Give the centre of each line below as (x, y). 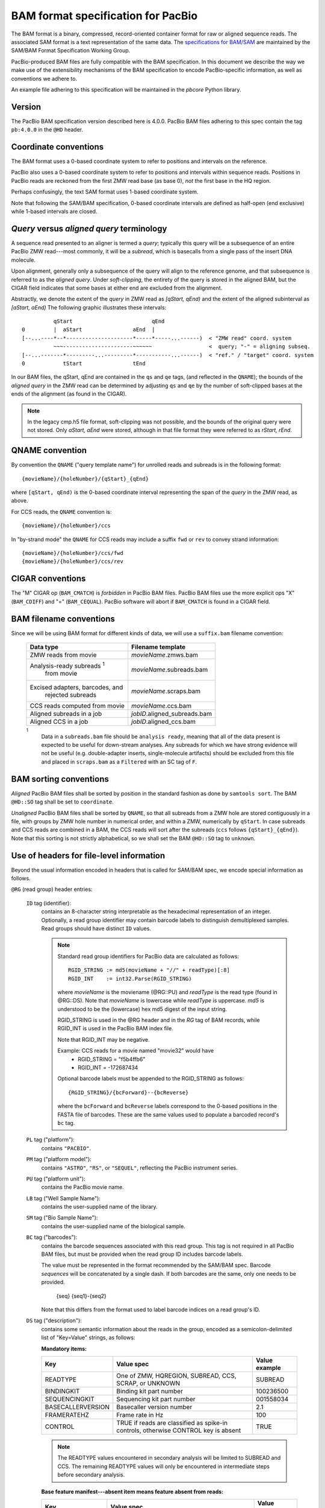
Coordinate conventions (57, 147)
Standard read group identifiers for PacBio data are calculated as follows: (148, 956)
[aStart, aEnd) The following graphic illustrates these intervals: (89, 307)
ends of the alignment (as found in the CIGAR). (69, 394)
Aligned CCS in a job (59, 722)
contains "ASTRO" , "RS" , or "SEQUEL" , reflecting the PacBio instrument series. (139, 1168)
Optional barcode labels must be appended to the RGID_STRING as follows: (150, 1079)
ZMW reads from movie (63, 655)
